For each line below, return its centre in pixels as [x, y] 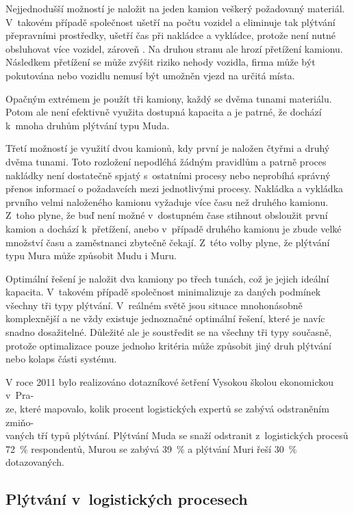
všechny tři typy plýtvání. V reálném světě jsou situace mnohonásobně [154, 305]
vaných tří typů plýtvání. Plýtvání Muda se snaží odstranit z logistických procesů [177, 435]
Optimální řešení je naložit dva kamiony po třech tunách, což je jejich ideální [167, 278]
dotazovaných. [35, 462]
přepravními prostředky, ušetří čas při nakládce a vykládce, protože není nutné [170, 35]
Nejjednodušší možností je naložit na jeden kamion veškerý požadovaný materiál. [175, 8]
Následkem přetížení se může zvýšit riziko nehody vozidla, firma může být [161, 62]
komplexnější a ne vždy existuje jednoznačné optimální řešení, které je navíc [165, 318]
